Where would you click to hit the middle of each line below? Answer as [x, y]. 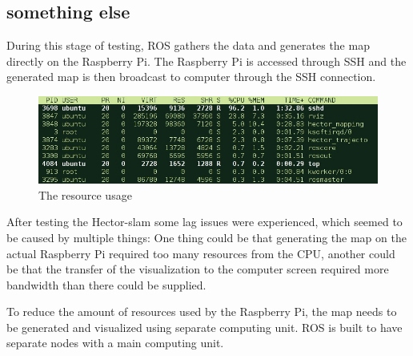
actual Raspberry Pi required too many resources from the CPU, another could [201, 253]
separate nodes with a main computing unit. [115, 343]
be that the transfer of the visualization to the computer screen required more [198, 269]
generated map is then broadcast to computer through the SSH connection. [191, 77]
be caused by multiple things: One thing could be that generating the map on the [206, 237]
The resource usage [85, 194]
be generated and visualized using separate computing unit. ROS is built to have [204, 327]
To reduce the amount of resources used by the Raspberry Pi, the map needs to [202, 311]
